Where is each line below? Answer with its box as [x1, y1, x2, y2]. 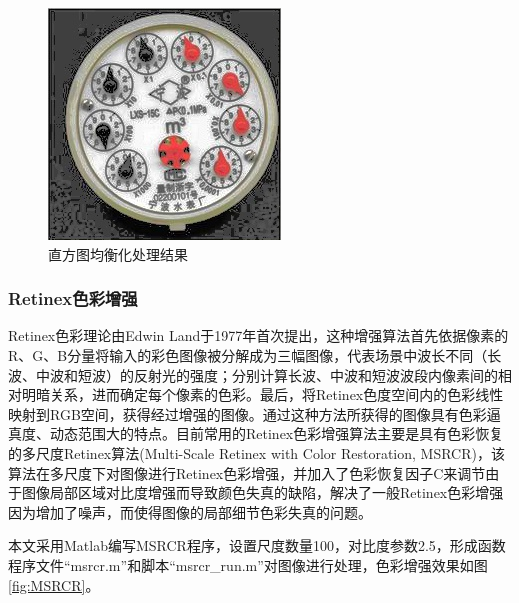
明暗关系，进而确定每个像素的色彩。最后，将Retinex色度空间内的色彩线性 [21, 384, 504, 405]
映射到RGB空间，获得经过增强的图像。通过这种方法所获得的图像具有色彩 [8, 403, 487, 424]
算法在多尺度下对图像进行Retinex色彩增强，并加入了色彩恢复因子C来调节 [8, 462, 486, 483]
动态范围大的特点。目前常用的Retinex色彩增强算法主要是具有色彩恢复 [49, 423, 504, 444]
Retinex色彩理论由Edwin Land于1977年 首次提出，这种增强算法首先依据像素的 [8, 325, 509, 346]
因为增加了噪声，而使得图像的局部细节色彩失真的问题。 [8, 501, 372, 522]
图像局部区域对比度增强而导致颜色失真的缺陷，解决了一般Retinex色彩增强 [21, 482, 504, 503]
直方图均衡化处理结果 [48, 243, 188, 264]
